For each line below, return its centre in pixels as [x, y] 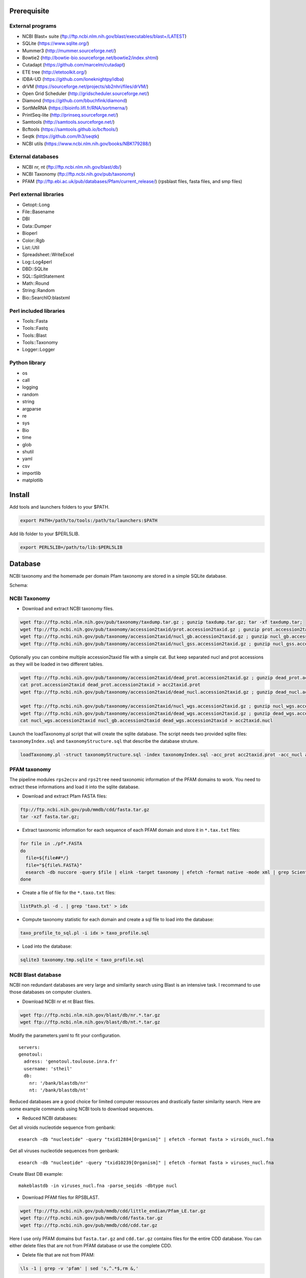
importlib [32, 473]
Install [20, 495]
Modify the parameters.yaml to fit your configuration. [65, 1036]
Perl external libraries [37, 194]
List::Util [31, 247]
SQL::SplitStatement [43, 276]
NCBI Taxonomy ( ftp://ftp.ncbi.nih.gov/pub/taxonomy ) [79, 174]
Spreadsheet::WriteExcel [48, 255]
